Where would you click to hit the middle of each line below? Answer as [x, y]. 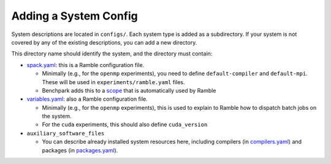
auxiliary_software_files [66, 133]
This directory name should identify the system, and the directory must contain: [112, 54]
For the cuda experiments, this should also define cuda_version [125, 124]
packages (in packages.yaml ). [80, 150]
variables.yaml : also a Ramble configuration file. [87, 99]
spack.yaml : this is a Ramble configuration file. [86, 65]
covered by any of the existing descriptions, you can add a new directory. [104, 42]
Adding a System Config [74, 16]
